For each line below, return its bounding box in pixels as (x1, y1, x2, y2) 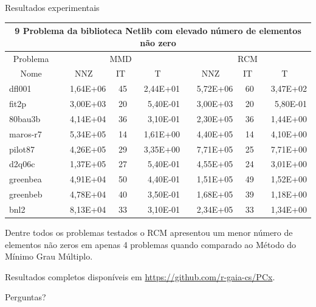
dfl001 (9, 82, 32, 95)
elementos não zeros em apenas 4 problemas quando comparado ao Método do (5, 238, 297, 250)
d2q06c (9, 157, 35, 170)
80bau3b (9, 112, 41, 125)
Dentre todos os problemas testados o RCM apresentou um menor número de (5, 226, 293, 239)
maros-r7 (9, 127, 42, 140)
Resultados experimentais (5, 1, 100, 13)
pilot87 (9, 142, 35, 155)
